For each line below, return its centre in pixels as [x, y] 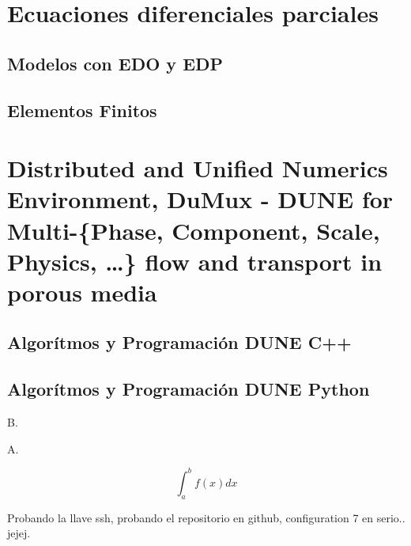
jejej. [19, 533]
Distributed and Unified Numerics [198, 168]
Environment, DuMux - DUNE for [200, 199]
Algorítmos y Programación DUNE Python [189, 389]
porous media [82, 292]
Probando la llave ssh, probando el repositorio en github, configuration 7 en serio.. [206, 517]
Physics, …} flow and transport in [195, 261]
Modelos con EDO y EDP [115, 63]
